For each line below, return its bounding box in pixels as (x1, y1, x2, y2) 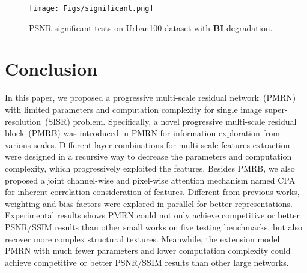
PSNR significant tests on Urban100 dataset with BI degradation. (29, 21, 273, 34)
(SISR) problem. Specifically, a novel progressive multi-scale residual (45, 115, 297, 127)
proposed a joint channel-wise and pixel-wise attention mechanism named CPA (5, 173, 296, 186)
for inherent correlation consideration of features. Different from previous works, (5, 185, 300, 198)
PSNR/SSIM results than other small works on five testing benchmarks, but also (5, 220, 302, 233)
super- (264, 103, 288, 115)
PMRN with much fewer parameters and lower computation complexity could (5, 244, 291, 257)
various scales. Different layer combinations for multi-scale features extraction (5, 138, 290, 151)
